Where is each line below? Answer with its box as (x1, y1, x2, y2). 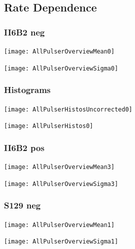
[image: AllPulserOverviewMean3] (4, 163, 115, 171)
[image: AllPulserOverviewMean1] (4, 221, 115, 228)
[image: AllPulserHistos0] (4, 122, 93, 130)
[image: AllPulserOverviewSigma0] (4, 64, 119, 72)
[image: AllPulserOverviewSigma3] (4, 180, 119, 187)
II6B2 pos (4, 141, 45, 153)
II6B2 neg (4, 25, 45, 38)
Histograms (4, 83, 51, 96)
